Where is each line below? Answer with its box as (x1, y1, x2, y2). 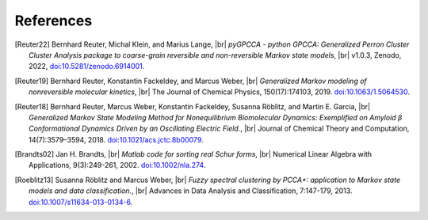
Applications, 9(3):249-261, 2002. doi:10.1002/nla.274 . (29, 161, 206, 170)
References (14, 12, 93, 29)
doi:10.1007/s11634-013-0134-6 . (29, 197, 133, 207)
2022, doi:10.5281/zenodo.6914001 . (29, 62, 145, 71)
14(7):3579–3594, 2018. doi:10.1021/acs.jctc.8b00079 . (29, 135, 204, 144)
